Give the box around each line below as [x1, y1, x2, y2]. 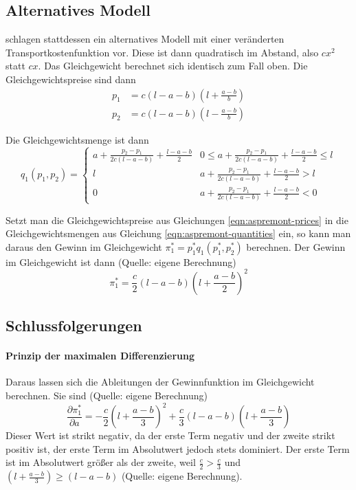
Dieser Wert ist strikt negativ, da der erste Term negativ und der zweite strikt [5, 428, 335, 443]
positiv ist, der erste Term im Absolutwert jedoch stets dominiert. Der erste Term [5, 441, 350, 456]
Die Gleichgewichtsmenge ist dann [5, 132, 149, 146]
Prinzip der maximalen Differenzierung [5, 348, 195, 363]
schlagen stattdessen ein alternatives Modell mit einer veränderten [5, 32, 285, 46]
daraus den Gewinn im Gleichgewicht [5, 239, 162, 254]
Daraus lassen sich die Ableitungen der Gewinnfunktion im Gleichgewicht [5, 375, 315, 389]
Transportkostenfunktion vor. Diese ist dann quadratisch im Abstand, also [5, 45, 319, 59]
